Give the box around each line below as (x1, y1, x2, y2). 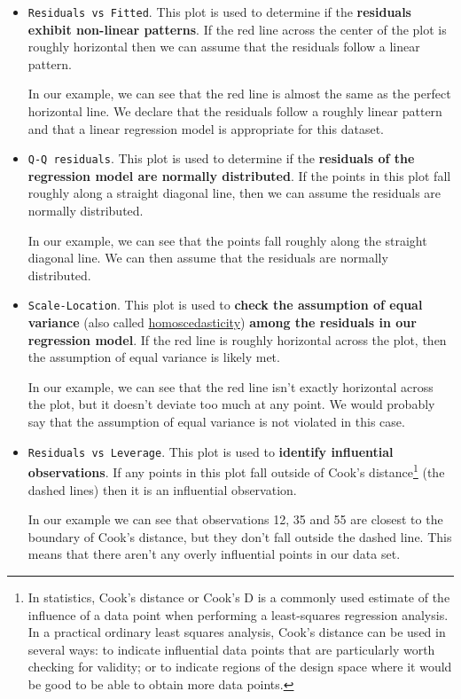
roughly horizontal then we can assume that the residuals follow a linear (27, 37, 420, 56)
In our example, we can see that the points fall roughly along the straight (27, 231, 427, 249)
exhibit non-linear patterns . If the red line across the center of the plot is (27, 20, 447, 38)
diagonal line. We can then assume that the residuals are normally (27, 248, 388, 267)
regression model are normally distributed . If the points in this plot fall (27, 166, 451, 185)
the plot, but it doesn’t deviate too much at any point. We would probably (27, 395, 435, 413)
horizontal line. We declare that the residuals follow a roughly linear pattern (27, 102, 442, 121)
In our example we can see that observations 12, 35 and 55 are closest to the (27, 510, 443, 529)
